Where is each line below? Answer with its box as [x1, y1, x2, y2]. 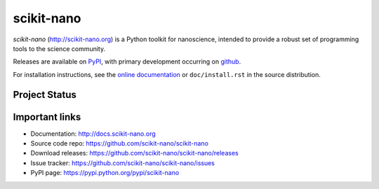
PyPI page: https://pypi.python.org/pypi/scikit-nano [30, 169, 180, 177]
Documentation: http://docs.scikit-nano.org [30, 129, 156, 138]
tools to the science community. [13, 44, 105, 52]
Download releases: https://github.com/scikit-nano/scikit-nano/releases [30, 149, 239, 157]
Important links [13, 111, 81, 122]
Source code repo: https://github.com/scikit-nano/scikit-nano [30, 139, 208, 148]
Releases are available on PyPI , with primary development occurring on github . [13, 57, 241, 66]
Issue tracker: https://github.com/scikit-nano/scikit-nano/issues [30, 158, 215, 167]
